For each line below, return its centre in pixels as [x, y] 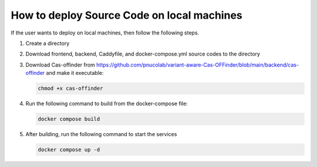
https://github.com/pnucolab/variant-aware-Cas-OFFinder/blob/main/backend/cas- [198, 65]
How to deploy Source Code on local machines [127, 15]
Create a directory [48, 43]
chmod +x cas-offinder [70, 88]
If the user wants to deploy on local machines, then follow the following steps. [105, 33]
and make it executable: [75, 73]
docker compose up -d [69, 150]
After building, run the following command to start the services [101, 134]
